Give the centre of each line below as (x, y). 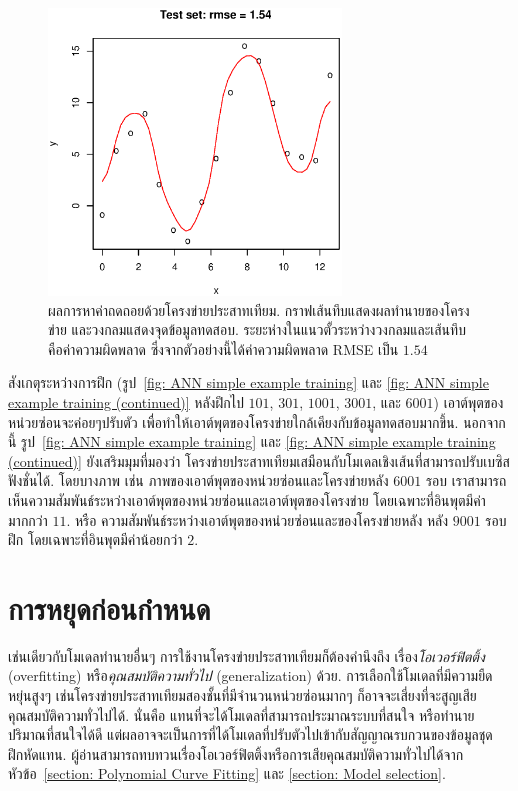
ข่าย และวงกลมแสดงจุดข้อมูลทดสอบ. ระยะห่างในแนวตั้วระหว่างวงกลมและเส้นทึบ (257, 329)
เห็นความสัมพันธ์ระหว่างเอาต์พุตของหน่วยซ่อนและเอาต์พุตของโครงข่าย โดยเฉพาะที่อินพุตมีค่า (247, 499)
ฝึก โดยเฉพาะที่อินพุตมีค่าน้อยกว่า (95, 539)
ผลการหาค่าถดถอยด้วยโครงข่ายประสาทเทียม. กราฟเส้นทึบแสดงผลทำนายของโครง (259, 309)
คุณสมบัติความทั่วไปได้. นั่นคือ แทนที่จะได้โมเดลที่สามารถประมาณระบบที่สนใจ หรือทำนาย (241, 714)
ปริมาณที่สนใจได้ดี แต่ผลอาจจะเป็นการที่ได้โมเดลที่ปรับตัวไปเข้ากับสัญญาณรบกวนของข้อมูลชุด (250, 734)
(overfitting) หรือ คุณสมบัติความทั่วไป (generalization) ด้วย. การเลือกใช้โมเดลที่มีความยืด (250, 675)
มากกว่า (28, 519)
